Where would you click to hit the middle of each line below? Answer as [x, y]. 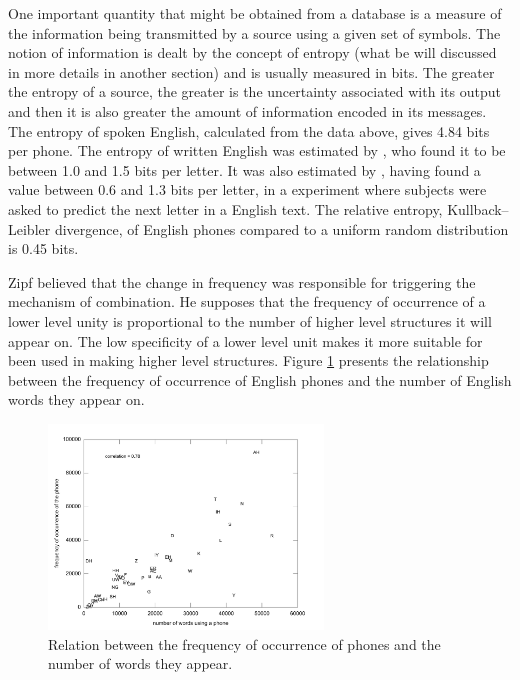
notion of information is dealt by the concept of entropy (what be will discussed [252, 52]
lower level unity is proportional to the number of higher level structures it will [250, 320]
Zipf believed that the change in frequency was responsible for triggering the [242, 281]
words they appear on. [76, 399]
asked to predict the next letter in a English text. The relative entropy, [225, 208]
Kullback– [478, 208]
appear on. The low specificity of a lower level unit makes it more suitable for [245, 340]
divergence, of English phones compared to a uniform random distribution [281, 228]
